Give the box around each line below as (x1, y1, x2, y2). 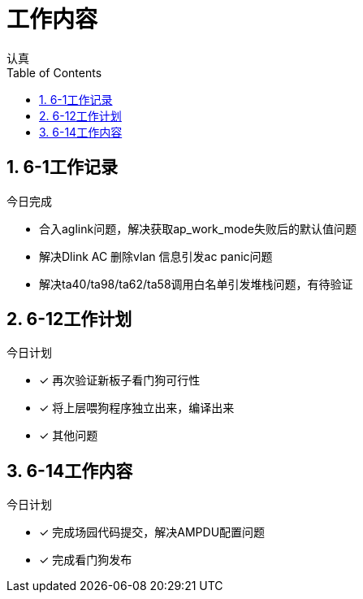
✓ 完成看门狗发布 (39, 553, 132, 567)
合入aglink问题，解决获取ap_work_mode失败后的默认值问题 (39, 221, 357, 236)
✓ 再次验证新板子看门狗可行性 (39, 373, 201, 388)
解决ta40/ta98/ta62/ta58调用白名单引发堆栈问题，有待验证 (39, 276, 353, 291)
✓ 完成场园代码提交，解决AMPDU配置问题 (39, 525, 266, 540)
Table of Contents (6, 65, 102, 80)
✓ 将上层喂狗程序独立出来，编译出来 (39, 401, 235, 415)
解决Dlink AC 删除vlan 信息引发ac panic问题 (39, 249, 273, 263)
